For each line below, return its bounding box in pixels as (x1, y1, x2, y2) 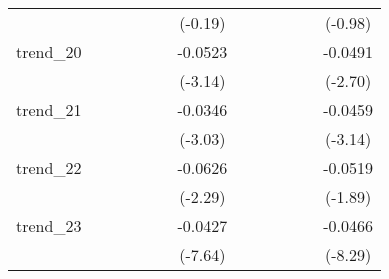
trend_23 (16, 214, 82, 237)
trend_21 (16, 98, 82, 121)
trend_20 (16, 40, 82, 63)
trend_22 (16, 156, 82, 179)
